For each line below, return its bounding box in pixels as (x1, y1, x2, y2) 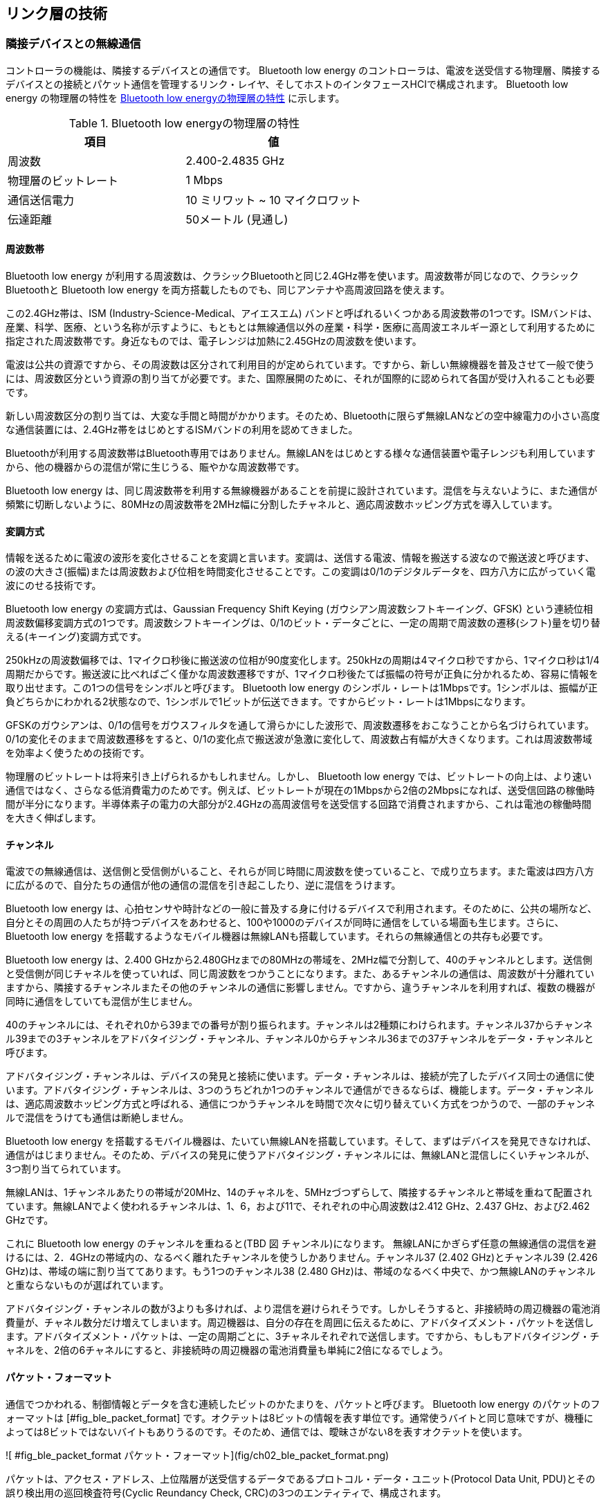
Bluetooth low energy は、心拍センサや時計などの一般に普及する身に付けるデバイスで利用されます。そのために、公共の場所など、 (6, 903, 598, 915)
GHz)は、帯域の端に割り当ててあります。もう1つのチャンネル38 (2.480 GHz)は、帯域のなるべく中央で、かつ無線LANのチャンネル (6, 1265, 596, 1278)
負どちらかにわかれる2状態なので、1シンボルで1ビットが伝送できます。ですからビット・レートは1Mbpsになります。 (6, 696, 531, 708)
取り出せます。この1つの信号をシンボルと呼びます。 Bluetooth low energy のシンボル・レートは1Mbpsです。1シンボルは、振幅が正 (6, 682, 598, 694)
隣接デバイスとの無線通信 (6, 37, 141, 51)
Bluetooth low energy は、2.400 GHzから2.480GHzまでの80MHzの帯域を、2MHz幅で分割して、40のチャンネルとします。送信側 (6, 954, 592, 966)
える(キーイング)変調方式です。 (6, 631, 147, 643)
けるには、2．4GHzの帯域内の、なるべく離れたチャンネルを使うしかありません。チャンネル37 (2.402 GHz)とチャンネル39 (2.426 (6, 1251, 598, 1264)
